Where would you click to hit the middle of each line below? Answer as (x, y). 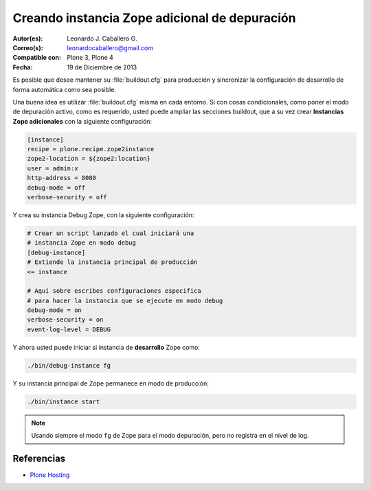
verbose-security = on (65, 320)
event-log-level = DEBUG (69, 329)
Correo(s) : (28, 47)
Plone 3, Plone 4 (90, 58)
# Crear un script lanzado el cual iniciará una (111, 233)
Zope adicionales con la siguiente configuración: (82, 121)
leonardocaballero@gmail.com (110, 47)
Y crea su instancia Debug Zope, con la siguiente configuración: (103, 215)
